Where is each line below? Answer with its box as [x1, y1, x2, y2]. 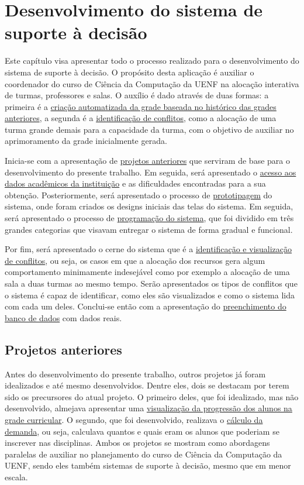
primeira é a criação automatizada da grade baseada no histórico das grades [5, 100, 277, 112]
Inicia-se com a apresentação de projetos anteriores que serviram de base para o [5, 154, 290, 167]
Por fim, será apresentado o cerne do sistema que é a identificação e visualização [5, 243, 292, 255]
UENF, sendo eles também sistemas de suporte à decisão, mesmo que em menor [5, 459, 291, 472]
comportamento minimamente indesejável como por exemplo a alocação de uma [5, 266, 290, 278]
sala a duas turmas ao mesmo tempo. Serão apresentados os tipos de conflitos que [5, 277, 298, 289]
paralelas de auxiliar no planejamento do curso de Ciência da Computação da [5, 448, 282, 460]
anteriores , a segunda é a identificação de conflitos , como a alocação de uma [5, 112, 277, 124]
